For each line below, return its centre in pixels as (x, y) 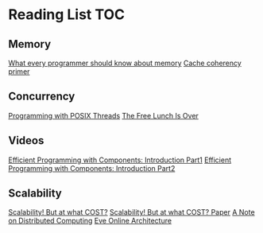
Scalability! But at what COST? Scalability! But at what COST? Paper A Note (132, 212)
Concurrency (42, 97)
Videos (26, 141)
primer (19, 72)
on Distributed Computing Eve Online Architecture (90, 221)
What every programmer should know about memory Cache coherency (125, 63)
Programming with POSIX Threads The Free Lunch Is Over (103, 115)
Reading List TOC (67, 15)
